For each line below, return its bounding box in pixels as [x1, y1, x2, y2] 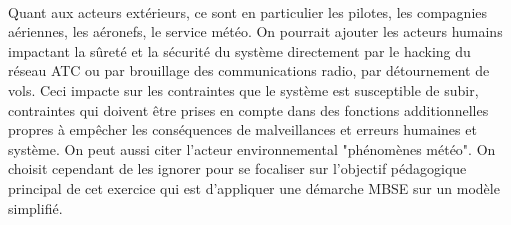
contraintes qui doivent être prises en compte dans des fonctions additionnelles [8, 99, 489, 120]
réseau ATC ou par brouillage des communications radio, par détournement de [8, 60, 490, 81]
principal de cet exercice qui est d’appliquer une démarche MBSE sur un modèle [8, 177, 500, 198]
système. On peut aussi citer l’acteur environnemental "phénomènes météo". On [8, 138, 496, 159]
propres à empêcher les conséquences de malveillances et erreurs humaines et [8, 119, 477, 140]
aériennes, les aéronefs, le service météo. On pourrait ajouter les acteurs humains [8, 21, 503, 42]
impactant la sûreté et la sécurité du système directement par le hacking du [8, 40, 471, 61]
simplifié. [8, 197, 63, 218]
